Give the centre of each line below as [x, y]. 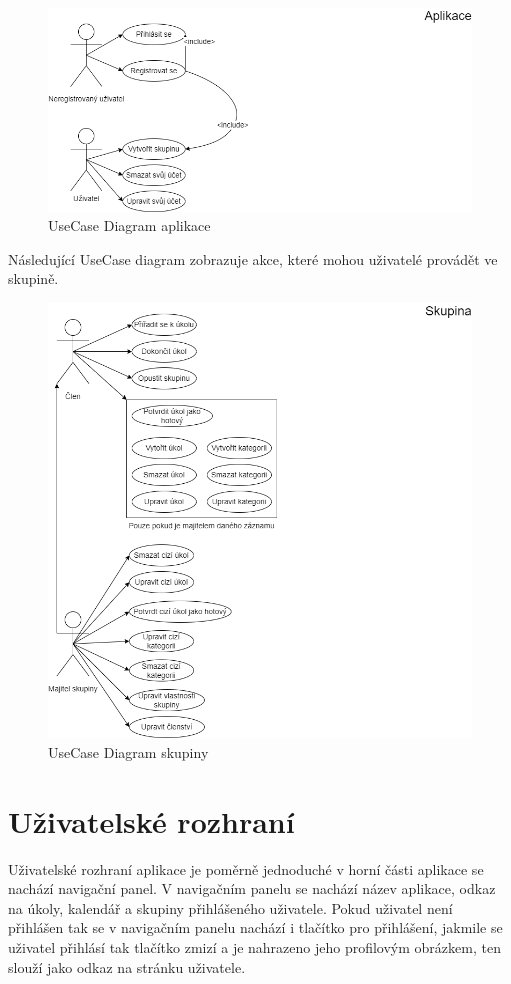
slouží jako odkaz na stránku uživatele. [127, 966]
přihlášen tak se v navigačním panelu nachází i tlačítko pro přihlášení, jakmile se [255, 927]
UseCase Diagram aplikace [129, 225]
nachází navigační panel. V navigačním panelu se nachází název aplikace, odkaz [252, 888]
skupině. [33, 278]
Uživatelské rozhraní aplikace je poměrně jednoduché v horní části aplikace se [246, 868]
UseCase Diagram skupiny [128, 751]
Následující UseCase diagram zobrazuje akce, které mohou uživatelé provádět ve [253, 258]
